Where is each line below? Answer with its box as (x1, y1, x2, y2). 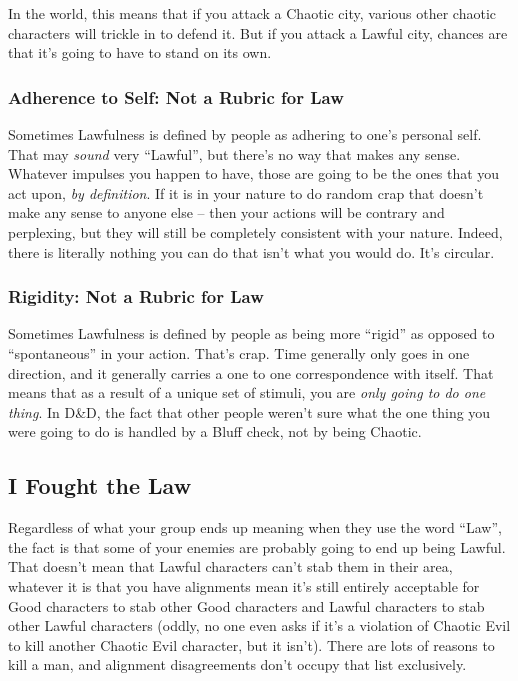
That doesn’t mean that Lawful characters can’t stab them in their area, (8, 556, 453, 577)
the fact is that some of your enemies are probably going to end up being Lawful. (8, 536, 506, 557)
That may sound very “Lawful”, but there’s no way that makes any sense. (8, 143, 461, 164)
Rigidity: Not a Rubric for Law (8, 284, 264, 309)
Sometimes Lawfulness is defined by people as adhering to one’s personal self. (8, 124, 482, 144)
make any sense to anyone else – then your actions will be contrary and (8, 202, 445, 223)
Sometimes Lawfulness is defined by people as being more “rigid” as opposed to (8, 323, 495, 344)
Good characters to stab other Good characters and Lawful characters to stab (8, 595, 485, 616)
